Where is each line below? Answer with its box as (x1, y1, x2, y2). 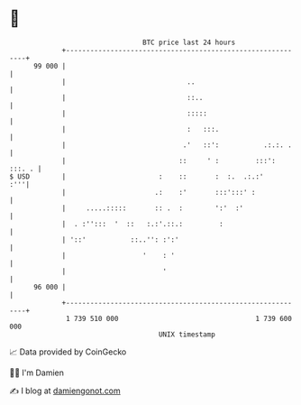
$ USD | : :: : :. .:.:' (9, 171, 264, 181)
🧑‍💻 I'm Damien (9, 367, 65, 378)
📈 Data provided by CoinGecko (9, 346, 127, 357)
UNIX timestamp (158, 329, 216, 339)
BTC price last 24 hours (142, 38, 236, 47)
